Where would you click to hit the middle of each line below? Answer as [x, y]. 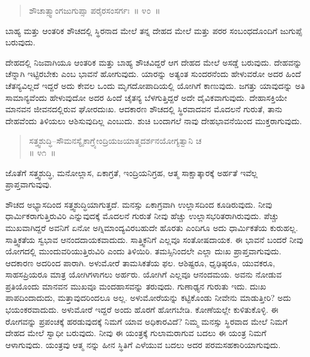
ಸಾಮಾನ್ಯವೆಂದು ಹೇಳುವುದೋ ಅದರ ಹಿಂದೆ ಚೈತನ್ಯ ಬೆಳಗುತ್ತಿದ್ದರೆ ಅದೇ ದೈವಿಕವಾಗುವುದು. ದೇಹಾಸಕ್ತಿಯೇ [146, 97]
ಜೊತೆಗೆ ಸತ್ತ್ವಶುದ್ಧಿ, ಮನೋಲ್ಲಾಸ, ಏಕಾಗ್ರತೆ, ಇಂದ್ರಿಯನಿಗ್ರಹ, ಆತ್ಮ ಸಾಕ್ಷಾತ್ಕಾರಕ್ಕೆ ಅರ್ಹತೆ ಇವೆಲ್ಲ [132, 172]
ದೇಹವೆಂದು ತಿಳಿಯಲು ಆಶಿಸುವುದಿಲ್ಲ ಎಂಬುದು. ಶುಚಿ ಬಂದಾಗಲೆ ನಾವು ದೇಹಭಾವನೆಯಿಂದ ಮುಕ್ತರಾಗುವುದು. [154, 120]
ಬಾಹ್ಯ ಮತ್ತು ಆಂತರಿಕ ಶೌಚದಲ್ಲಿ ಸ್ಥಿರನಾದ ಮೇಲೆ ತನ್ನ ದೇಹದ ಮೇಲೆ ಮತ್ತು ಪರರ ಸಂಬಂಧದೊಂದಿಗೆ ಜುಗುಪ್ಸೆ [154, 30]
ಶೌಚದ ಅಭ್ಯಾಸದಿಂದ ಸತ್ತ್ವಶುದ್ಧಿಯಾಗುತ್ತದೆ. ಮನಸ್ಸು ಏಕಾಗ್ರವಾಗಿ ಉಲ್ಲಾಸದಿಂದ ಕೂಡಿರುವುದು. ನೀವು [139, 204]
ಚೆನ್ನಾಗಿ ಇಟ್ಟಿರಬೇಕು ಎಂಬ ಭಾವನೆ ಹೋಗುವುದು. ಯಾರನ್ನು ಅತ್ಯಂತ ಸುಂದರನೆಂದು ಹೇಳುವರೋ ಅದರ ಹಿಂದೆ [153, 74]
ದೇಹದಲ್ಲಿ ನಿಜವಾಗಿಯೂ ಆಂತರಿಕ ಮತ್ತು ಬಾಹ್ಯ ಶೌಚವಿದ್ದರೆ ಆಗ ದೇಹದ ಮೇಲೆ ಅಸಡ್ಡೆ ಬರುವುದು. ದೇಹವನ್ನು [154, 62]
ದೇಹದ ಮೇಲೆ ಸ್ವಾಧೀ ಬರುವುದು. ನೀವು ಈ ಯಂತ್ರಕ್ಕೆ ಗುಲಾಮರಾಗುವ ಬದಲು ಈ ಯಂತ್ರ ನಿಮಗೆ [136, 333]
